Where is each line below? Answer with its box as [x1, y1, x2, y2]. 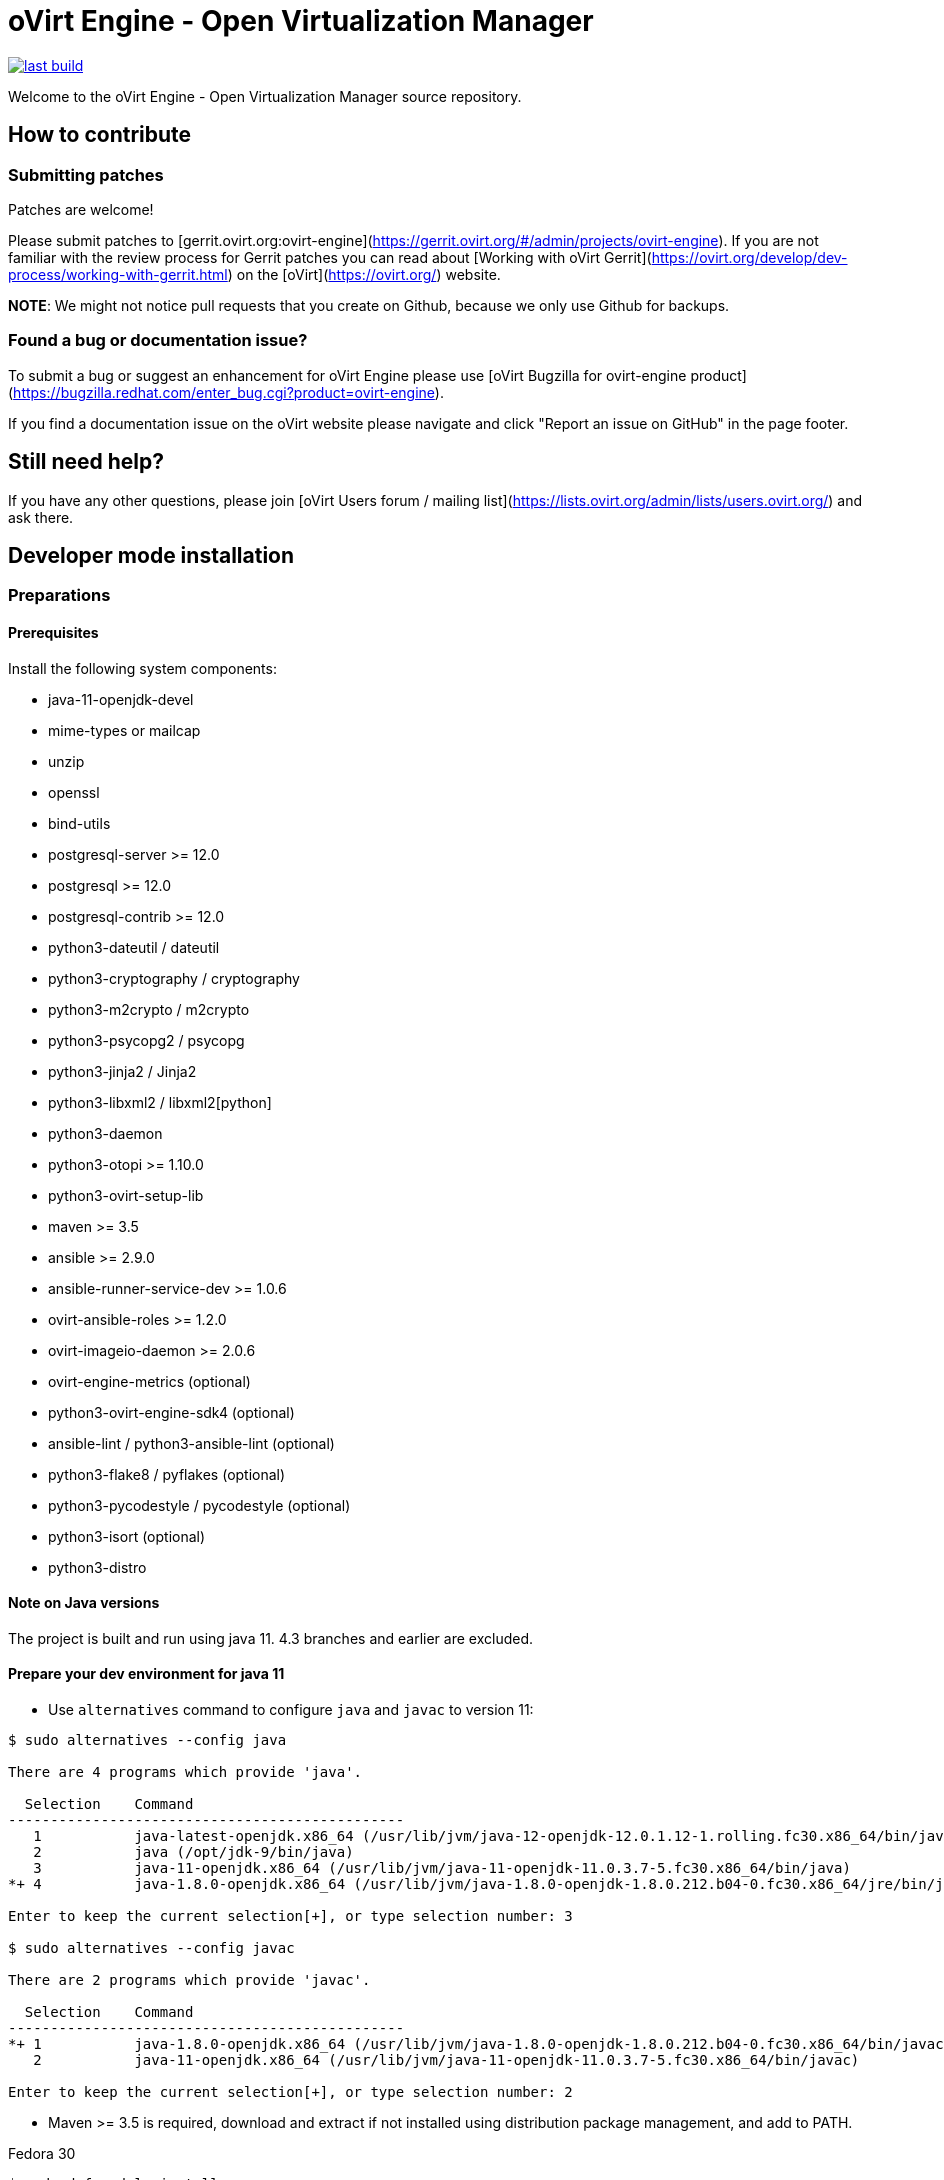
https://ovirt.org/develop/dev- [651, 248, 848, 266]
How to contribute [8, 122, 192, 148]
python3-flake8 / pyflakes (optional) [48, 1465, 286, 1483]
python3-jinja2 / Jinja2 [48, 1062, 197, 1080]
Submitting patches [8, 164, 164, 185]
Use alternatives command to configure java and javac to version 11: [48, 1701, 534, 1719]
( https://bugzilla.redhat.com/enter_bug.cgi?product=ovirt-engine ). [8, 383, 444, 401]
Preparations [8, 585, 111, 606]
